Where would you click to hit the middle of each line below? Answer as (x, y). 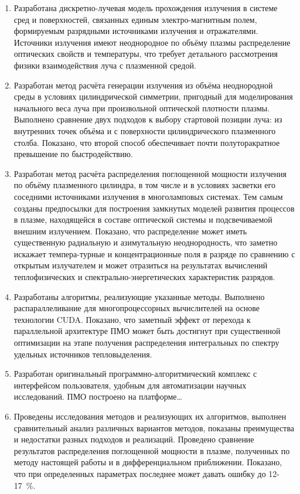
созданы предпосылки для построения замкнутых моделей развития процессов (154, 208)
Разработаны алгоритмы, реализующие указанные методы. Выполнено (139, 296)
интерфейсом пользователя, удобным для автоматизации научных (130, 385)
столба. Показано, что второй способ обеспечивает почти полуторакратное (147, 142)
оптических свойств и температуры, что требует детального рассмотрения (146, 54)
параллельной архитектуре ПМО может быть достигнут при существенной (147, 331)
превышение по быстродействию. (73, 154)
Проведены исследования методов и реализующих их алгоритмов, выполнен (150, 416)
